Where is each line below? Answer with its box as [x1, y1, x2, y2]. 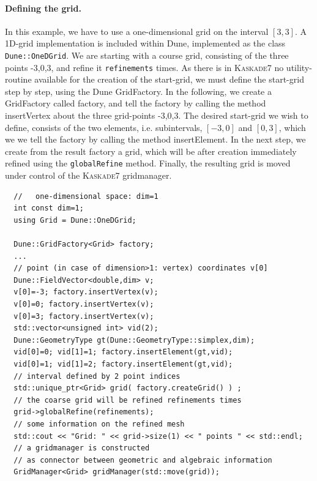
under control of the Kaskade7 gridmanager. [5, 169, 172, 182]
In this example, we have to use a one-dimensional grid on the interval [5, 24, 269, 37]
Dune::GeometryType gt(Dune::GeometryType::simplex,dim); [13, 335, 255, 345]
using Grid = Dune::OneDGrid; [13, 215, 136, 225]
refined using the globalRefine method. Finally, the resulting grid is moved [5, 157, 291, 170]
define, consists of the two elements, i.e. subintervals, [5, 121, 203, 133]
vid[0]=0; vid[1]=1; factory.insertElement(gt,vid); [13, 348, 233, 357]
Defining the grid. [5, 1, 81, 14]
